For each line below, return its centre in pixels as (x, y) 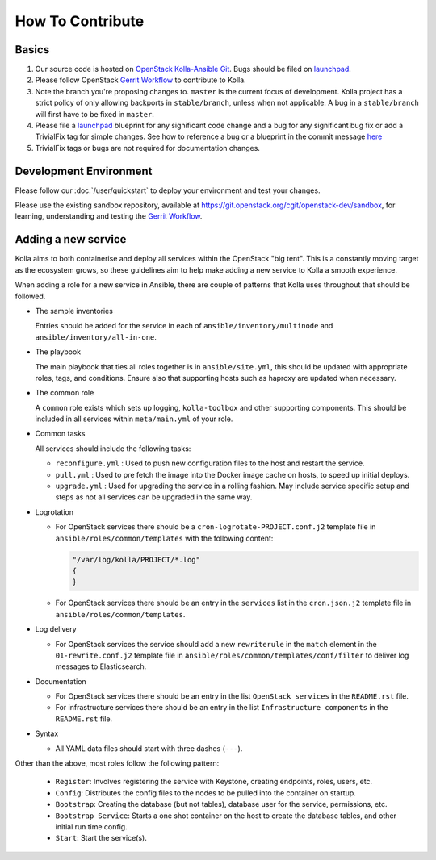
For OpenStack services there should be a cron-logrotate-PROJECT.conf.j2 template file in (216, 527)
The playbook (58, 352)
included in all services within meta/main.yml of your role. (134, 419)
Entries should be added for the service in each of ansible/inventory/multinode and (184, 326)
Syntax (47, 733)
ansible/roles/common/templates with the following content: (164, 538)
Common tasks (60, 434)
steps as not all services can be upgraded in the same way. (154, 497)
